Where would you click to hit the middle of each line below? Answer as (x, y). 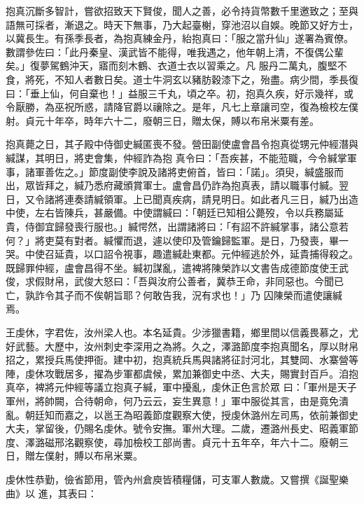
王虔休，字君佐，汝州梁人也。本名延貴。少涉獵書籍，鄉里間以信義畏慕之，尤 (182, 332)
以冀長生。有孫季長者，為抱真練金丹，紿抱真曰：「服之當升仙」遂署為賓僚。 (180, 38)
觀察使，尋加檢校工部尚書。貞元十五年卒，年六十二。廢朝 (206, 442)
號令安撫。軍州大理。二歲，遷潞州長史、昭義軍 (240, 428)
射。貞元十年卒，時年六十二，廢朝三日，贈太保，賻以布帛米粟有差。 (162, 120)
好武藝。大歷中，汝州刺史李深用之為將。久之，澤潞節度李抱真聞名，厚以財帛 (182, 346)
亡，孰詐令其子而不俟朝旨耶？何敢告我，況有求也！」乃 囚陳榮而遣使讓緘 (174, 295)
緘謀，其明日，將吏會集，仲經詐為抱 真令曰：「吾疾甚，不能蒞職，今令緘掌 (176, 157)
